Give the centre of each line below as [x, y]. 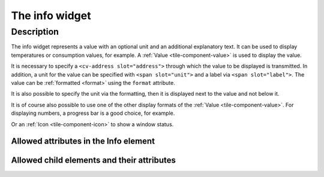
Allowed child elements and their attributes [94, 161]
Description [35, 32]
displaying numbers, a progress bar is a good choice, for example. [93, 113]
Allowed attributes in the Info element [83, 141]
